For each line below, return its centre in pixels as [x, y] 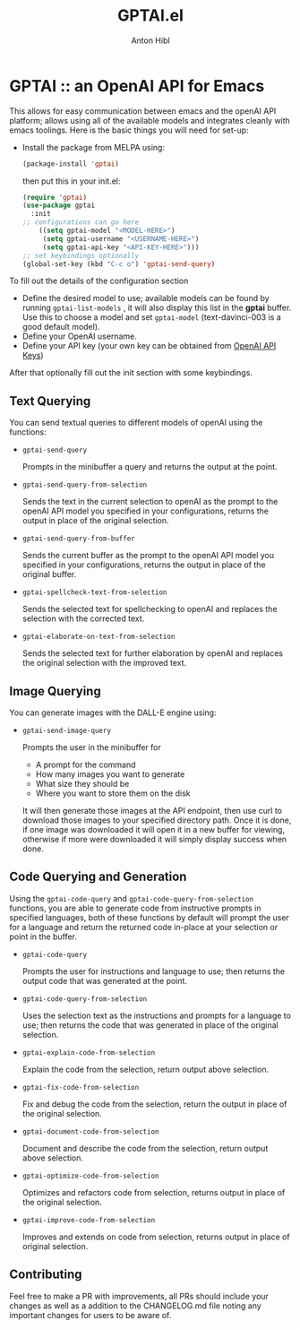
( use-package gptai [59, 206]
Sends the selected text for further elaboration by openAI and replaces [153, 653]
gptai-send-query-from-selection [85, 485]
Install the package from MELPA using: [94, 147]
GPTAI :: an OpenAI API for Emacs [137, 86]
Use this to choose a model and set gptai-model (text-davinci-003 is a [152, 317]
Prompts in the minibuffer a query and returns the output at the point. [150, 467]
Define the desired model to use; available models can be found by [146, 298]
